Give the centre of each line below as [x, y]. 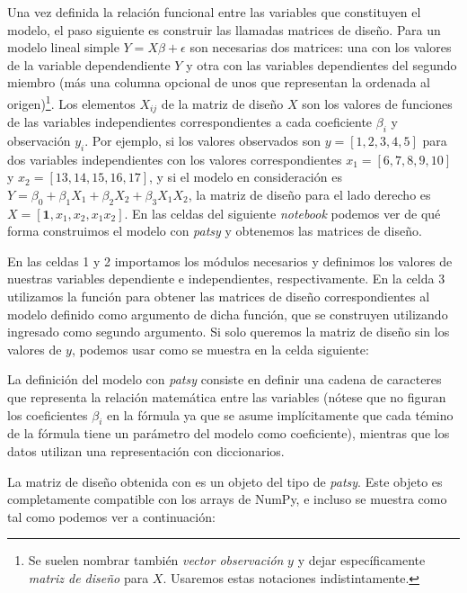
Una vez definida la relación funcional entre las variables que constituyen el [214, 12]
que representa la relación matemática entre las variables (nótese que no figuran [227, 397]
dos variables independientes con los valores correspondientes [175, 159]
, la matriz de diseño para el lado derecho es [309, 194]
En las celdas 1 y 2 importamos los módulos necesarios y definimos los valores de [230, 261]
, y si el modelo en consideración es [246, 177]
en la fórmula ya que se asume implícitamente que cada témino [280, 414]
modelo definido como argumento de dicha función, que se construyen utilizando [228, 314]
